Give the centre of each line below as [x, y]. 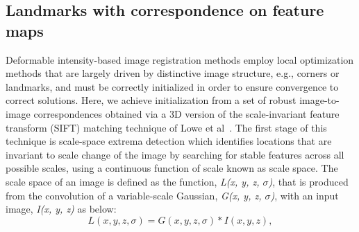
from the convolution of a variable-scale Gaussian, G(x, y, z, [134, 195]
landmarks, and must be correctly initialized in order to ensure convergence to [172, 86]
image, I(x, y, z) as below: [61, 209]
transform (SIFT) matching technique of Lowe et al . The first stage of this [166, 127]
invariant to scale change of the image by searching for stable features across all [175, 154]
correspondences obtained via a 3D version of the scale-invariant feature [186, 113]
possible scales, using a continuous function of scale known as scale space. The [172, 168]
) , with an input [304, 195]
